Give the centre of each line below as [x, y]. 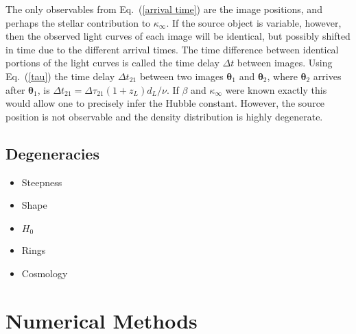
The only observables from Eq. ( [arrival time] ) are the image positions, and [164, 9]
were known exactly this [276, 89]
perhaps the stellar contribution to [78, 22]
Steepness [42, 182]
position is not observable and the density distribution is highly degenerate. [164, 116]
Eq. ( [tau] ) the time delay [60, 76]
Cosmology [45, 273]
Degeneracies [52, 153]
